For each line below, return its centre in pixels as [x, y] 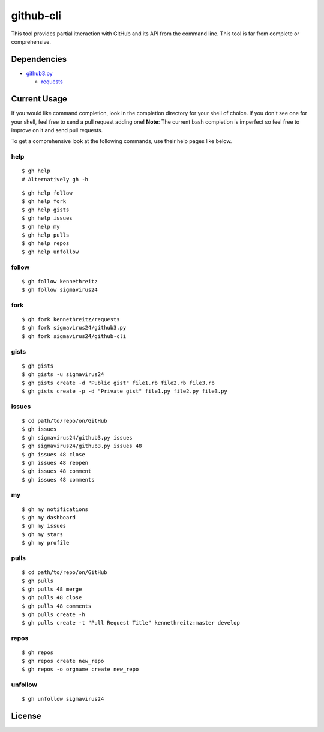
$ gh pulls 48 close [52, 598]
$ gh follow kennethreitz [60, 281]
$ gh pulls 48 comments [57, 606]
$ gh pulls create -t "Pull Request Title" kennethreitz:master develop [131, 623]
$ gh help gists [46, 210]
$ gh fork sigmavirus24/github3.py [74, 328]
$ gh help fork [44, 201]
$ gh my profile [46, 543]
